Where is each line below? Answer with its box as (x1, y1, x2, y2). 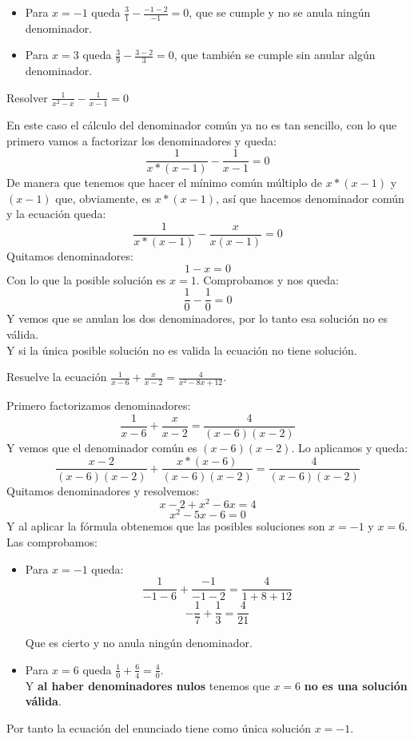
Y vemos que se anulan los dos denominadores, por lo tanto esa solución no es (6, 310, 388, 327)
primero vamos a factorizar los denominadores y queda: (6, 132, 277, 149)
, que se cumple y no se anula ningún (189, 4, 371, 20)
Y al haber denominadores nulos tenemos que (25, 677, 270, 693)
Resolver (6, 89, 48, 105)
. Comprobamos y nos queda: (196, 271, 339, 288)
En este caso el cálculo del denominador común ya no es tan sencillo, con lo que (6, 116, 397, 133)
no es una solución (304, 677, 408, 693)
